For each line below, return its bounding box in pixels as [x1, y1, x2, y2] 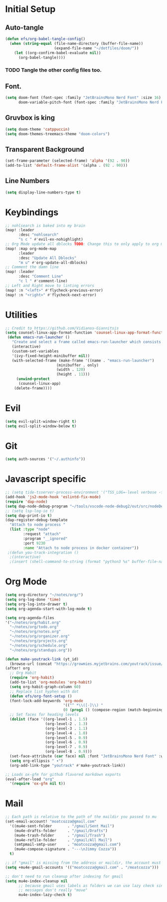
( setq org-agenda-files [5, 615, 55, 620]
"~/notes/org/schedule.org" [9, 643, 68, 648]
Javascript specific [5, 473, 86, 485]
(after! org [5, 666, 30, 671]
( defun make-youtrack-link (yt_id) [5, 656, 79, 662]
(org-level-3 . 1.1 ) [45, 726, 88, 731]
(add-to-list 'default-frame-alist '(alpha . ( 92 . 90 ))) [5, 163, 128, 168]
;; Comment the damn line [5, 265, 59, 270]
